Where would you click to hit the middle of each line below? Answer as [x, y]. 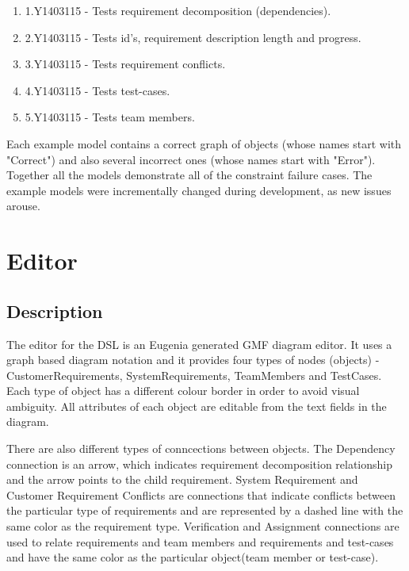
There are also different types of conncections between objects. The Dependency [201, 448]
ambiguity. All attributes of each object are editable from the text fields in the [197, 406]
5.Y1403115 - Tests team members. [110, 117]
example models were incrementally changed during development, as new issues [199, 190]
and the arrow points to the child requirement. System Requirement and [182, 479]
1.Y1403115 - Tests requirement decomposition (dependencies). [178, 10]
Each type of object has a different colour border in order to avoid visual [183, 391]
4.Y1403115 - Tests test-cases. [97, 90]
